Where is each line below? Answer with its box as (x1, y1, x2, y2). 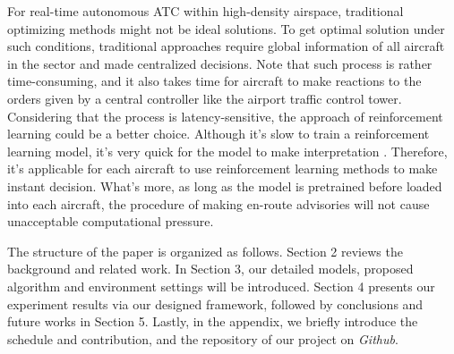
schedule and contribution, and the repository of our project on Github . (7, 329, 398, 348)
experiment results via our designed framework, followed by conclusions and (7, 294, 424, 313)
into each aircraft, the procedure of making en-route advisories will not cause (7, 194, 430, 213)
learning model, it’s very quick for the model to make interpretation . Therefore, (7, 141, 448, 160)
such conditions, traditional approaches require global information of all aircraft (7, 37, 445, 55)
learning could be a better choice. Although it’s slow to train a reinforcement (7, 124, 430, 143)
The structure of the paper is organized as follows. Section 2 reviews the (7, 241, 403, 260)
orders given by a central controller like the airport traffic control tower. (7, 88, 402, 107)
